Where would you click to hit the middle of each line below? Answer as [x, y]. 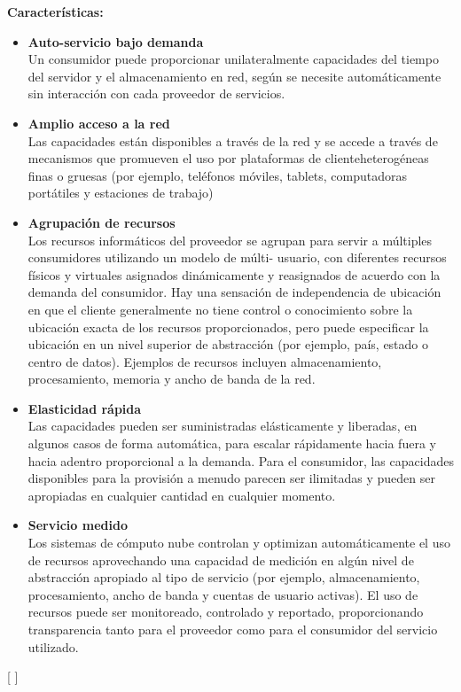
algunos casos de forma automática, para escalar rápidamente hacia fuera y [232, 443]
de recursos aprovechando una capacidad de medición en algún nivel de [221, 560]
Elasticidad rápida [85, 408]
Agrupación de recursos [102, 222]
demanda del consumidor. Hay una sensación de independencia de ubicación [234, 292]
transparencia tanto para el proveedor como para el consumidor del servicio [233, 629]
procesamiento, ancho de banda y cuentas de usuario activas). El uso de [223, 594]
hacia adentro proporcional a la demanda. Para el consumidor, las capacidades [241, 460]
